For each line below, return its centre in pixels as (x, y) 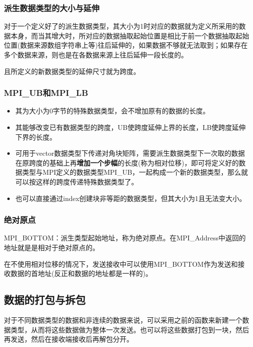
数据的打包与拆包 (45, 300)
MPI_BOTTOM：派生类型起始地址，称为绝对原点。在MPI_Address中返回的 (125, 238)
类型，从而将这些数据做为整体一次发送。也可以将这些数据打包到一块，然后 (130, 329)
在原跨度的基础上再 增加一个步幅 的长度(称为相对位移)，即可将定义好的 (127, 162)
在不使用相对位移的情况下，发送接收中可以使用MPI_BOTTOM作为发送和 (121, 264)
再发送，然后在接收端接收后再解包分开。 (69, 339)
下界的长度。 (36, 137)
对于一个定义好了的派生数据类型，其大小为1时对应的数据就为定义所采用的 (121, 26)
